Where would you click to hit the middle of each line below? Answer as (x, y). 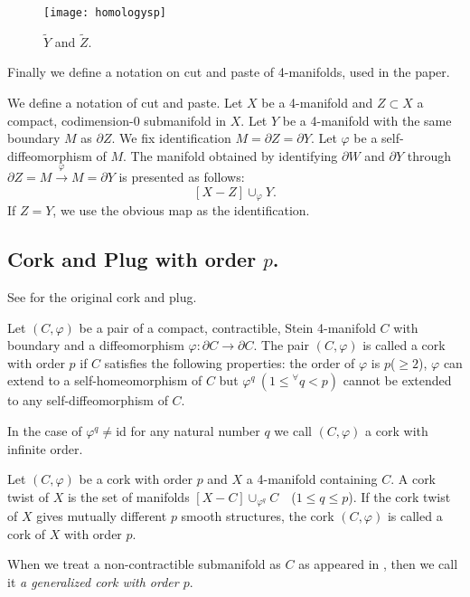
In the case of (45, 431)
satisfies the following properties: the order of (230, 362)
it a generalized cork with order (93, 582)
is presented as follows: (182, 177)
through (429, 155)
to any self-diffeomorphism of (88, 400)
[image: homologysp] (105, 13)
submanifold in (185, 120)
